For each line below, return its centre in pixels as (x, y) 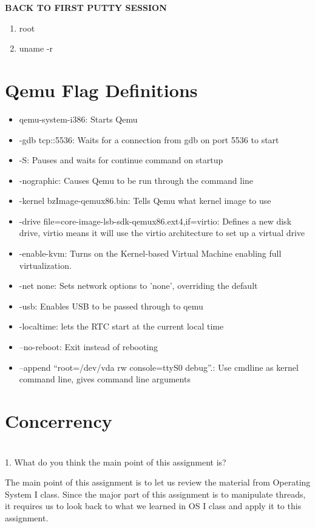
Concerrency (59, 421)
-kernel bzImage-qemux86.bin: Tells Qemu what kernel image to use (145, 201)
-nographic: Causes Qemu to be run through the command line (136, 180)
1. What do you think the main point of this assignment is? (116, 462)
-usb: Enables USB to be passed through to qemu (111, 306)
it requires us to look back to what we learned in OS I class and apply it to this (153, 506)
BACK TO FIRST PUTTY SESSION (86, 7)
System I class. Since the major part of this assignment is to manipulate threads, (155, 494)
